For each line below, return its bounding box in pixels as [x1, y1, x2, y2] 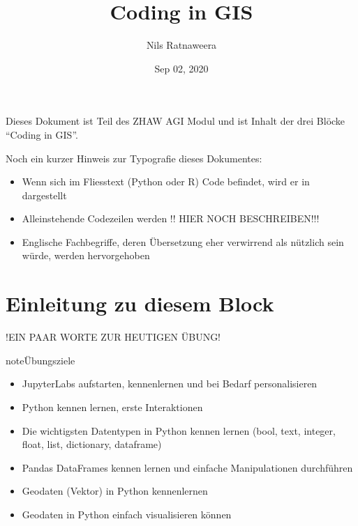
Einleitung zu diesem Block [6, 289, 274, 318]
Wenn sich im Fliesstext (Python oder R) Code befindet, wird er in [22, 174, 310, 189]
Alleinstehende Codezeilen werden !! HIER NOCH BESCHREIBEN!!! [22, 211, 320, 226]
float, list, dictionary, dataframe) [22, 437, 162, 451]
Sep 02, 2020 [154, 61, 209, 75]
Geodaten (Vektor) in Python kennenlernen [22, 484, 208, 498]
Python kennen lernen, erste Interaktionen [22, 399, 203, 414]
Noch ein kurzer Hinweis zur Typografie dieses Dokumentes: [6, 150, 262, 165]
